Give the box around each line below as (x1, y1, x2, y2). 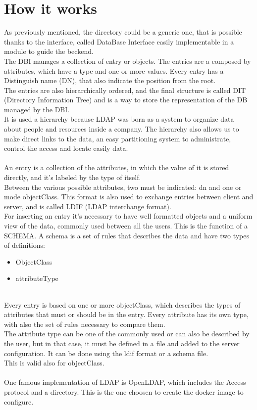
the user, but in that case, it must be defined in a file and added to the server (4, 338, 240, 348)
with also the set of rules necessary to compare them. (4, 319, 165, 329)
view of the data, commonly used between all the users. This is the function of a (4, 221, 248, 230)
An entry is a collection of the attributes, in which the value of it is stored (4, 162, 229, 173)
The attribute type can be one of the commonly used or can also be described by (4, 328, 250, 339)
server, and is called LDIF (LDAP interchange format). (4, 201, 171, 211)
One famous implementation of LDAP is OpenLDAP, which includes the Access (4, 377, 246, 387)
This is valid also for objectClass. (4, 358, 104, 368)
